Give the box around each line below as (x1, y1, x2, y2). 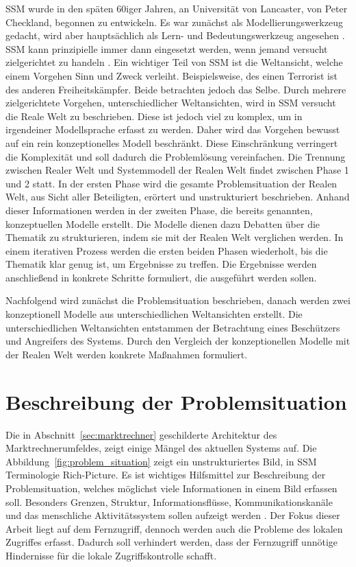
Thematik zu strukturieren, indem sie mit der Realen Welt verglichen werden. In (5, 230, 344, 244)
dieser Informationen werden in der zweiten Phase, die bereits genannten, (5, 202, 313, 217)
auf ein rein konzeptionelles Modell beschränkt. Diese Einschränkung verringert (5, 135, 338, 150)
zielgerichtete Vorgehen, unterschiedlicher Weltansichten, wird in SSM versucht (5, 95, 336, 110)
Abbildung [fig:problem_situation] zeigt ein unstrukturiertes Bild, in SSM (5, 454, 317, 468)
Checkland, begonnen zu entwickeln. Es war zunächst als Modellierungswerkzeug (5, 14, 343, 29)
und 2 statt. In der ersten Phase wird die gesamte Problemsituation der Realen (5, 176, 338, 190)
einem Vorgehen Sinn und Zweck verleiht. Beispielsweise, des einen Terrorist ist (5, 68, 338, 82)
